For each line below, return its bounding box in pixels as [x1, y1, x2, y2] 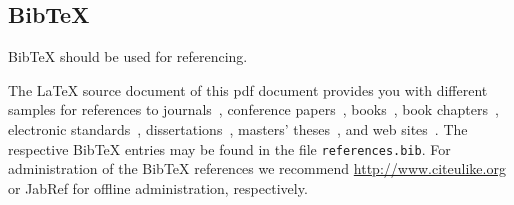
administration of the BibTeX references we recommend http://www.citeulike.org [8, 158, 506, 179]
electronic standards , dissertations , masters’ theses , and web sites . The [8, 118, 468, 139]
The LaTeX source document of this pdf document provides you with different [8, 79, 488, 100]
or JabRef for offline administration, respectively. [8, 177, 308, 198]
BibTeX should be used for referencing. [8, 46, 248, 67]
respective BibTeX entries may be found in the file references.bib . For [8, 138, 451, 159]
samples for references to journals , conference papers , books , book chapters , [8, 99, 499, 120]
